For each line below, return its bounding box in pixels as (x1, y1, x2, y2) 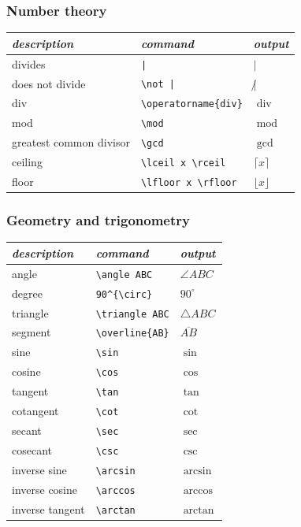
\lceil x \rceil (140, 158, 226, 169)
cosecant (12, 441, 53, 458)
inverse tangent (12, 500, 85, 517)
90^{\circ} (95, 288, 153, 300)
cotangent (12, 403, 59, 419)
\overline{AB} (95, 328, 169, 340)
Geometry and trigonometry (6, 210, 190, 230)
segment (12, 324, 51, 340)
